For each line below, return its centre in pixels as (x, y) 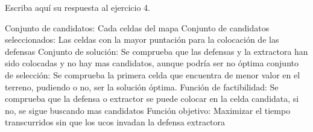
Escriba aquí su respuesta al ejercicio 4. (77, 7)
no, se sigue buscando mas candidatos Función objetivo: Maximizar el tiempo (148, 110)
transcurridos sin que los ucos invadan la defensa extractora (115, 122)
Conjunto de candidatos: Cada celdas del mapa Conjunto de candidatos (137, 27)
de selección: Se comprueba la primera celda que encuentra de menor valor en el (153, 74)
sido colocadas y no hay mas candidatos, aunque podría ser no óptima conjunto (152, 63)
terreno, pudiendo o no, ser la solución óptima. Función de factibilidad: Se (142, 86)
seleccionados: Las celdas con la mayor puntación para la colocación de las (142, 39)
